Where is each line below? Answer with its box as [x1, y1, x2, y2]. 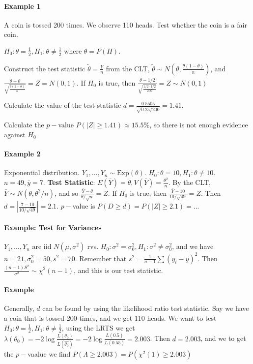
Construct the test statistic [4, 63, 85, 73]
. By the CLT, [168, 177, 211, 187]
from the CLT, [106, 63, 150, 73]
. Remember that [75, 253, 127, 263]
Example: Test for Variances [4, 222, 102, 232]
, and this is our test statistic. [74, 265, 163, 275]
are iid [32, 241, 52, 251]
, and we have [172, 241, 214, 251]
